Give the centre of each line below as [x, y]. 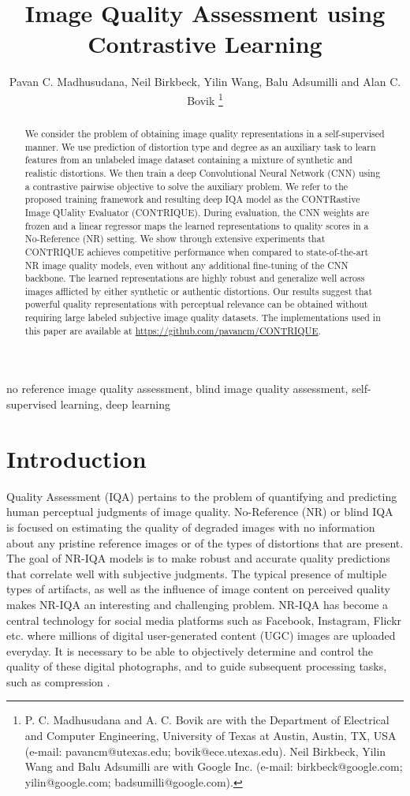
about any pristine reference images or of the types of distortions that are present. [205, 542]
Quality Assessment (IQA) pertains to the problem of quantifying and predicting [202, 496]
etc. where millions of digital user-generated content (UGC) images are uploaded [201, 635]
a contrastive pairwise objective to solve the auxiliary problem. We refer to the [186, 186]
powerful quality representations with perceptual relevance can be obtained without [196, 304]
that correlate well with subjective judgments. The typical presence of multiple [197, 573]
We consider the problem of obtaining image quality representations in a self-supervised [205, 133]
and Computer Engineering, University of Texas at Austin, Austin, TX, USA [211, 736]
